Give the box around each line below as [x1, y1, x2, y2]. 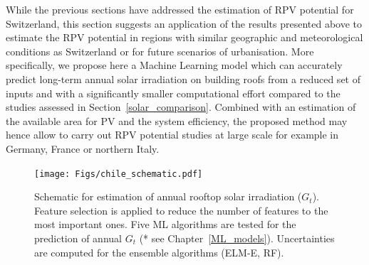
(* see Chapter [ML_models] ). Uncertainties [139, 230, 335, 245]
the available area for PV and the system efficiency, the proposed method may [6, 113, 348, 128]
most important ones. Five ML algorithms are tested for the [34, 217, 296, 232]
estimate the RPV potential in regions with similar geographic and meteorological [6, 30, 363, 45]
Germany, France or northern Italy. [6, 141, 160, 156]
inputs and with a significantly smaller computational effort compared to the [6, 85, 341, 100]
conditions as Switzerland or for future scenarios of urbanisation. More [6, 43, 314, 58]
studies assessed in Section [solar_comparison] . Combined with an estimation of [6, 99, 356, 114]
